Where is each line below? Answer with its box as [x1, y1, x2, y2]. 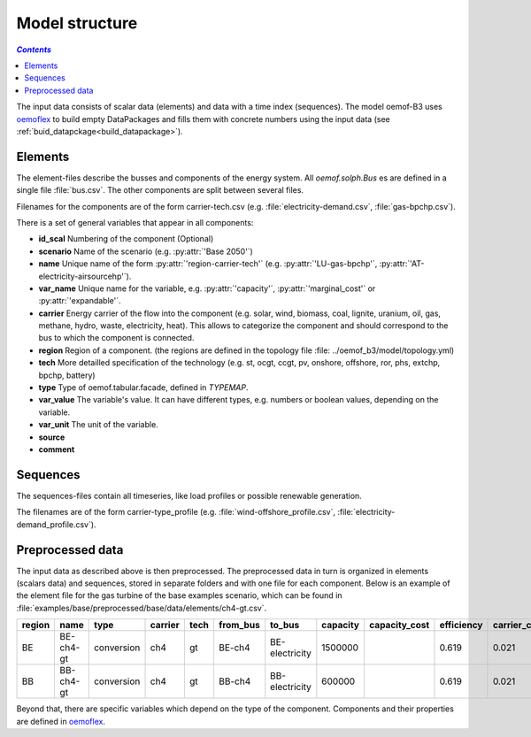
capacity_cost [368, 619, 430, 632]
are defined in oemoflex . [16, 716, 106, 726]
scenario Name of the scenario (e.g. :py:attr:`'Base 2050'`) [38, 246, 254, 257]
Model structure [16, 13, 138, 33]
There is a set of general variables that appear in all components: [16, 217, 254, 227]
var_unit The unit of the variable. [38, 419, 158, 430]
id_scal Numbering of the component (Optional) [38, 234, 214, 244]
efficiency [439, 619, 483, 632]
